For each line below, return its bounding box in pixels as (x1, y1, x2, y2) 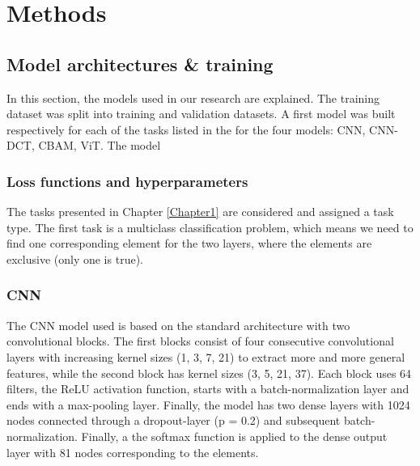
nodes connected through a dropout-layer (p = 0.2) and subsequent (6, 412, 341, 429)
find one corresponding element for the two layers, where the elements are (6, 235, 372, 252)
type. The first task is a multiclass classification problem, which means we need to (6, 218, 414, 235)
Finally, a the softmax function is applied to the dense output (81, 427, 388, 444)
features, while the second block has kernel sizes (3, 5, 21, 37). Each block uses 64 (6, 364, 412, 381)
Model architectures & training (6, 51, 274, 76)
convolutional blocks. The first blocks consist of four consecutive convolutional (6, 333, 394, 349)
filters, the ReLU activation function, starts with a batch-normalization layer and (6, 380, 409, 397)
